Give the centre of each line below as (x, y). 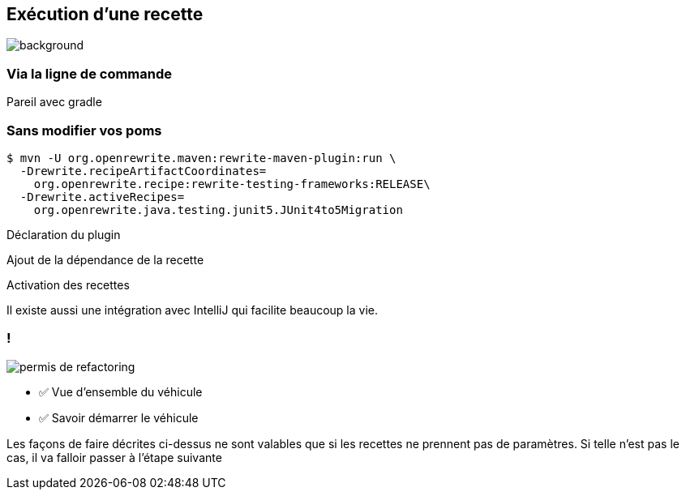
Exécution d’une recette (105, 14)
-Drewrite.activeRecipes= (102, 197)
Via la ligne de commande (90, 73)
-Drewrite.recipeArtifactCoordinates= (143, 171)
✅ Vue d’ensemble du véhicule (121, 391)
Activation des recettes (68, 284)
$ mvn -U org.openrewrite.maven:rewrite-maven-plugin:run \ (202, 158)
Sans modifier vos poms (84, 130)
